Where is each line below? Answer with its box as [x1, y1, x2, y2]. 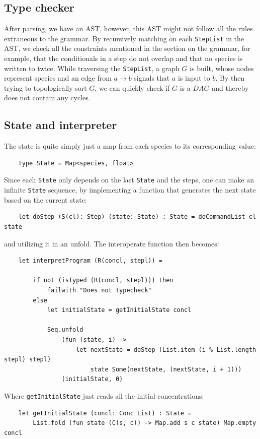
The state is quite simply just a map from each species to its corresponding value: [4, 141, 256, 151]
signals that [134, 73, 170, 83]
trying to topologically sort [4, 82, 87, 93]
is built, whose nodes [190, 62, 254, 73]
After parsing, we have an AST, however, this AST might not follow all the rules [4, 23, 253, 34]
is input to [178, 73, 210, 83]
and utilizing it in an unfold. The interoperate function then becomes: [4, 238, 219, 248]
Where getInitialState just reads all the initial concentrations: [4, 390, 204, 401]
